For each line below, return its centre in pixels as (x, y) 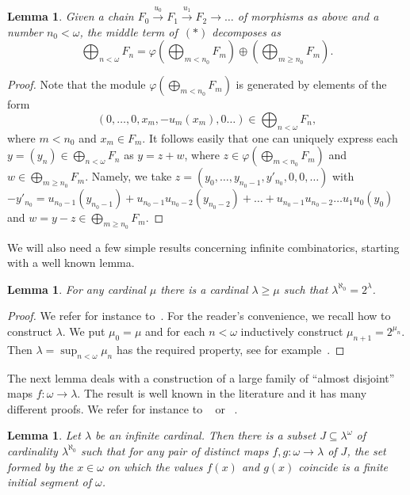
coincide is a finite (343, 466)
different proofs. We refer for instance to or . (123, 408)
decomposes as (246, 31)
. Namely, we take (128, 176)
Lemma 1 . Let (44, 435)
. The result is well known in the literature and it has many (222, 393)
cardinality (33, 450)
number (25, 31)
